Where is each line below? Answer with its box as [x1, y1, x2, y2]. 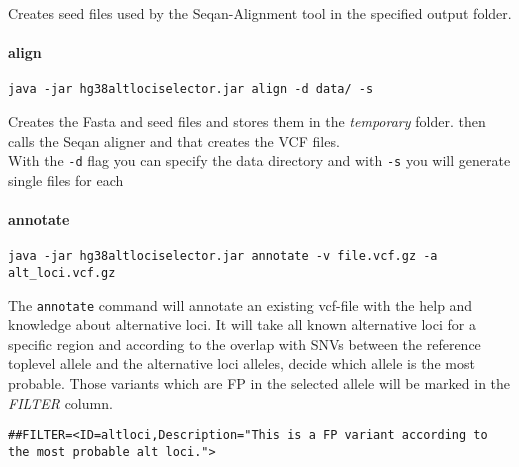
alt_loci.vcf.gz [8, 265, 116, 280]
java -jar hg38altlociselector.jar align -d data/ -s [8, 82, 374, 97]
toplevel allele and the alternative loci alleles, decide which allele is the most [8, 353, 475, 374]
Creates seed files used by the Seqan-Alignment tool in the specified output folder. [8, 3, 512, 23]
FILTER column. [8, 392, 113, 413]
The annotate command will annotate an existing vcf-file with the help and [8, 294, 473, 315]
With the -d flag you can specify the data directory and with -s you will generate [8, 150, 511, 171]
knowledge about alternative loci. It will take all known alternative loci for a [8, 314, 476, 335]
